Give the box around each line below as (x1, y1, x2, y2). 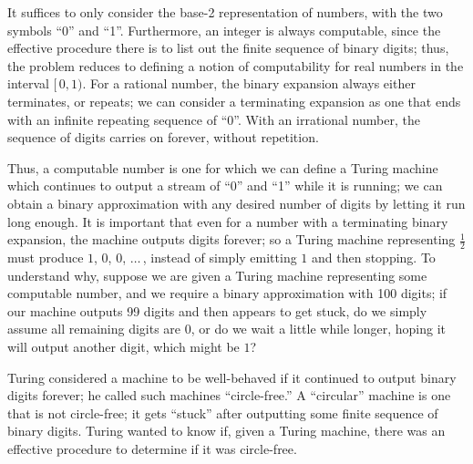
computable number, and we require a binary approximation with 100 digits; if (7, 284, 447, 303)
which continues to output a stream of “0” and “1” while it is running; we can (7, 176, 443, 195)
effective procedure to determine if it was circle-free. (7, 438, 297, 458)
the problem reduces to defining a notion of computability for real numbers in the (7, 56, 464, 75)
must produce (7, 247, 84, 266)
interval (7, 74, 49, 93)
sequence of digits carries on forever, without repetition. (7, 128, 319, 147)
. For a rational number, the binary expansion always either (82, 74, 416, 93)
